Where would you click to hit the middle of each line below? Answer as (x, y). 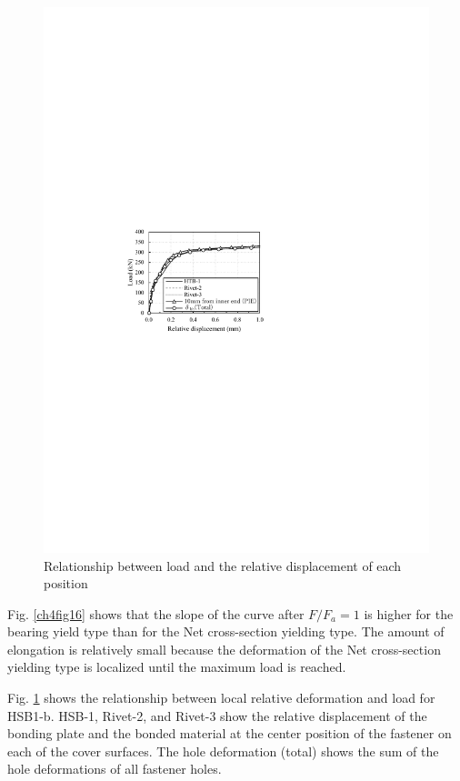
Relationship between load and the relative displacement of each (223, 565)
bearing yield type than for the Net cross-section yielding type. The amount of (226, 631)
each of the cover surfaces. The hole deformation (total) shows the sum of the (223, 751)
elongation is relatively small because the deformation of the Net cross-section (224, 649)
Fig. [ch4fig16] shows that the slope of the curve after (156, 613)
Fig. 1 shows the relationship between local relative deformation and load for (221, 698)
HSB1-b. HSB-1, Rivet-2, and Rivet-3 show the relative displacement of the (217, 715)
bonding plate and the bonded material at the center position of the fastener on (230, 733)
